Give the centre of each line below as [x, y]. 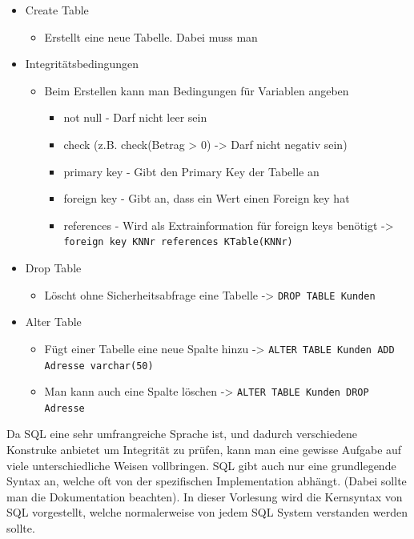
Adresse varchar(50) [99, 366]
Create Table [57, 10]
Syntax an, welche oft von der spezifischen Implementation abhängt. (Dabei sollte [207, 481]
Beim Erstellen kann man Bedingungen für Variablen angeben [197, 90]
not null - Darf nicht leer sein [135, 117]
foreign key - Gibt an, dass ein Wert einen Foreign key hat [207, 198]
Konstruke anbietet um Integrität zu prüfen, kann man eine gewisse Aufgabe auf [204, 450]
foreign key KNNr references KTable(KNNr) [178, 242]
